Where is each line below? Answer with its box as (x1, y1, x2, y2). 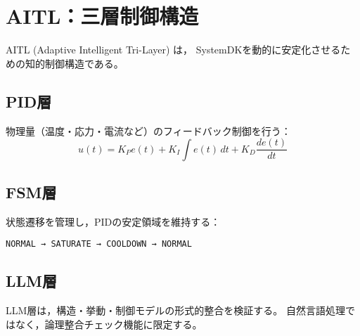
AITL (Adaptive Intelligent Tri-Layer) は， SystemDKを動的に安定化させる (6, 42, 341, 57)
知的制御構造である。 (25, 56, 124, 70)
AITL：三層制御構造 (6, 1, 199, 30)
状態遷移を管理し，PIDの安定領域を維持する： (6, 214, 221, 228)
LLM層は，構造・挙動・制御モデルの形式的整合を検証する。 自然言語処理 (6, 303, 345, 318)
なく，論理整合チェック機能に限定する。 (15, 316, 202, 331)
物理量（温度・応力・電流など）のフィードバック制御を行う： (6, 123, 291, 138)
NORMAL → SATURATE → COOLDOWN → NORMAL (6, 239, 192, 250)
